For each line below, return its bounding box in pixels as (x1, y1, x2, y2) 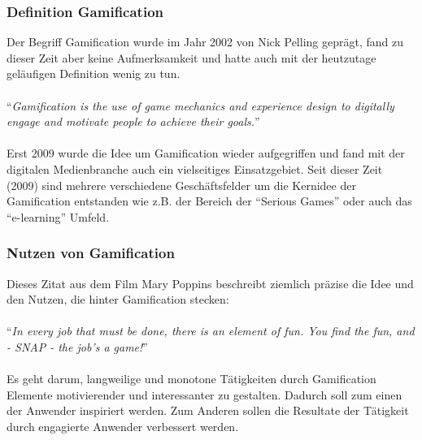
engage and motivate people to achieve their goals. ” (7, 113, 260, 130)
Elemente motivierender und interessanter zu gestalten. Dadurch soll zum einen (7, 386, 402, 403)
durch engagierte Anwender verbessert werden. (7, 417, 239, 434)
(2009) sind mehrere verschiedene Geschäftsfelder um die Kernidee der (7, 176, 356, 193)
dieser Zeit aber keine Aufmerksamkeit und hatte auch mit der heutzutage (7, 49, 376, 66)
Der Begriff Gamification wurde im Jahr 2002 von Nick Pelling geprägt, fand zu (7, 33, 403, 50)
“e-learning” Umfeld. (7, 208, 110, 225)
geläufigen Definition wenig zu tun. (7, 65, 181, 82)
